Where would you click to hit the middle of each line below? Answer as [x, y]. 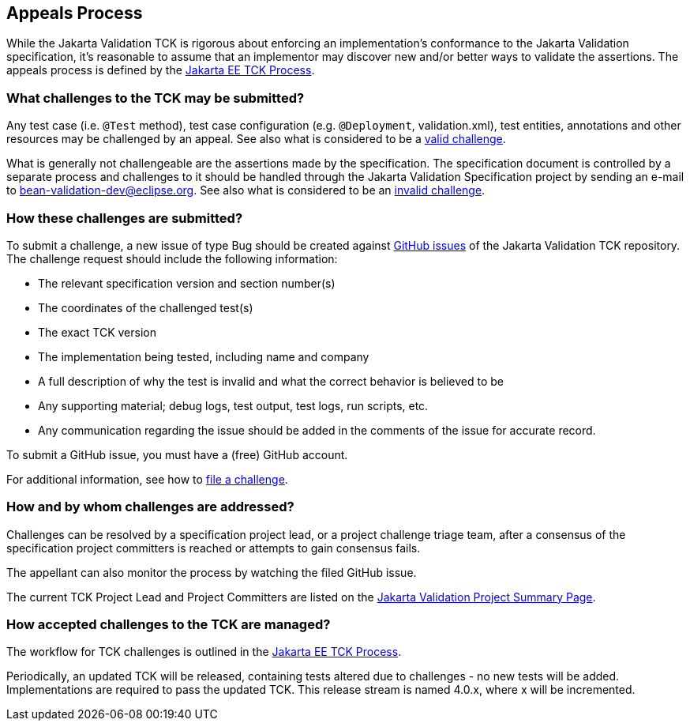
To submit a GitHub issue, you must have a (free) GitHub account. [177, 454]
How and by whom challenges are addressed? [150, 507]
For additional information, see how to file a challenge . [147, 479]
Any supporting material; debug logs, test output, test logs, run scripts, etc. [233, 405]
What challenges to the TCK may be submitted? [156, 98]
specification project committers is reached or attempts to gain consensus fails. [214, 548]
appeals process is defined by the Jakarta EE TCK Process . [161, 70]
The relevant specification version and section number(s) [187, 283]
